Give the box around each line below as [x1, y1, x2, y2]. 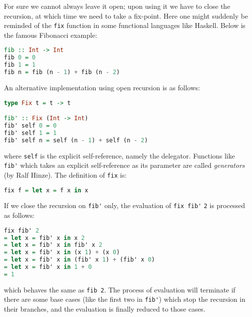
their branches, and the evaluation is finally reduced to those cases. [4, 304, 205, 314]
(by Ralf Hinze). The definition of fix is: [4, 169, 127, 180]
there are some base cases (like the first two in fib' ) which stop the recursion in [4, 294, 246, 304]
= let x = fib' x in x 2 [4, 234, 85, 241]
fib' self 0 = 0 [4, 122, 57, 129]
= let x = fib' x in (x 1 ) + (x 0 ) [4, 249, 120, 256]
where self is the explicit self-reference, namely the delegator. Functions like [4, 150, 235, 160]
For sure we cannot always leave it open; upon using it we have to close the [4, 1, 230, 11]
